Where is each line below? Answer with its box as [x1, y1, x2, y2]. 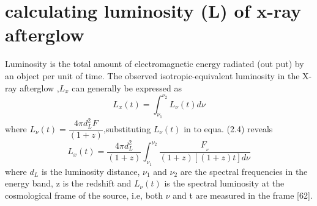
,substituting [103, 122, 151, 135]
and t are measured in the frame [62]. [173, 188, 313, 201]
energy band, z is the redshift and [5, 177, 132, 190]
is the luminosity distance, [41, 165, 140, 177]
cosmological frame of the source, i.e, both [5, 188, 163, 201]
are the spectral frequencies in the [180, 165, 308, 177]
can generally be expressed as [72, 81, 182, 94]
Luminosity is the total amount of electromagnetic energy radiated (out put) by [5, 57, 304, 70]
